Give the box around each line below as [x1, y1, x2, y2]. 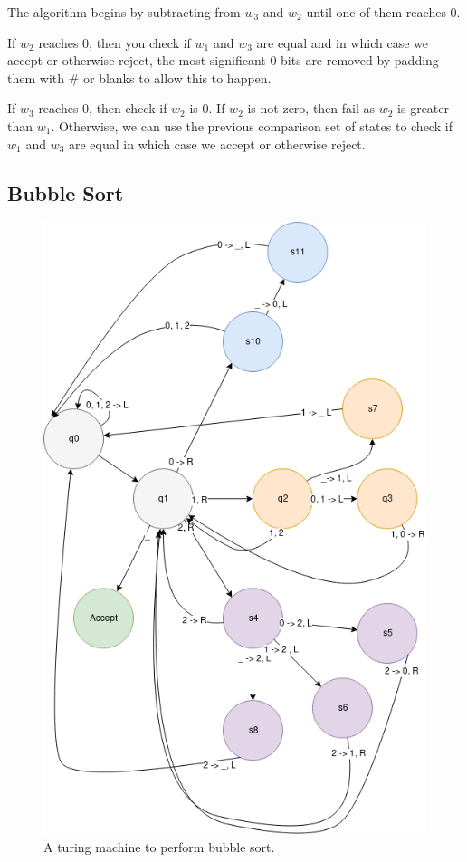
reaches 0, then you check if [38, 33, 191, 52]
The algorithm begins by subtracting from [7, 3, 241, 21]
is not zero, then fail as [247, 99, 376, 118]
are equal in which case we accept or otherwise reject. [69, 134, 366, 153]
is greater [397, 99, 450, 118]
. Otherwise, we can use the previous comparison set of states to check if [51, 116, 453, 135]
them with [7, 68, 64, 87]
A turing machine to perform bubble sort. [43, 837, 275, 856]
